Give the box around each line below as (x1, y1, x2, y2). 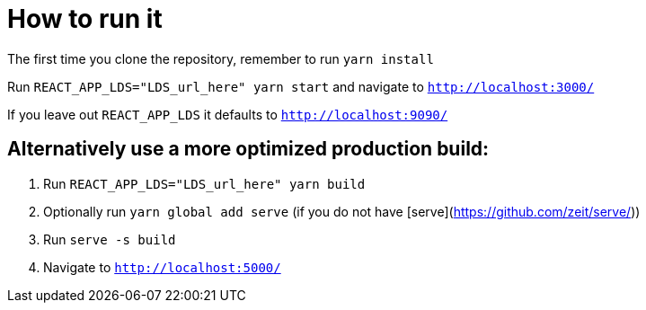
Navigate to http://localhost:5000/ (43, 259, 281, 275)
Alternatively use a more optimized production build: (7, 137, 490, 161)
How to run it (7, 4, 163, 34)
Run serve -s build (43, 231, 176, 247)
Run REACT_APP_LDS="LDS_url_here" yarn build (43, 175, 366, 191)
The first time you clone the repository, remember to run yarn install (7, 50, 434, 66)
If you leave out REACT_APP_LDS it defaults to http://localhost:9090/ (7, 106, 448, 122)
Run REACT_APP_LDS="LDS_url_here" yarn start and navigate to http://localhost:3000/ (7, 78, 595, 94)
